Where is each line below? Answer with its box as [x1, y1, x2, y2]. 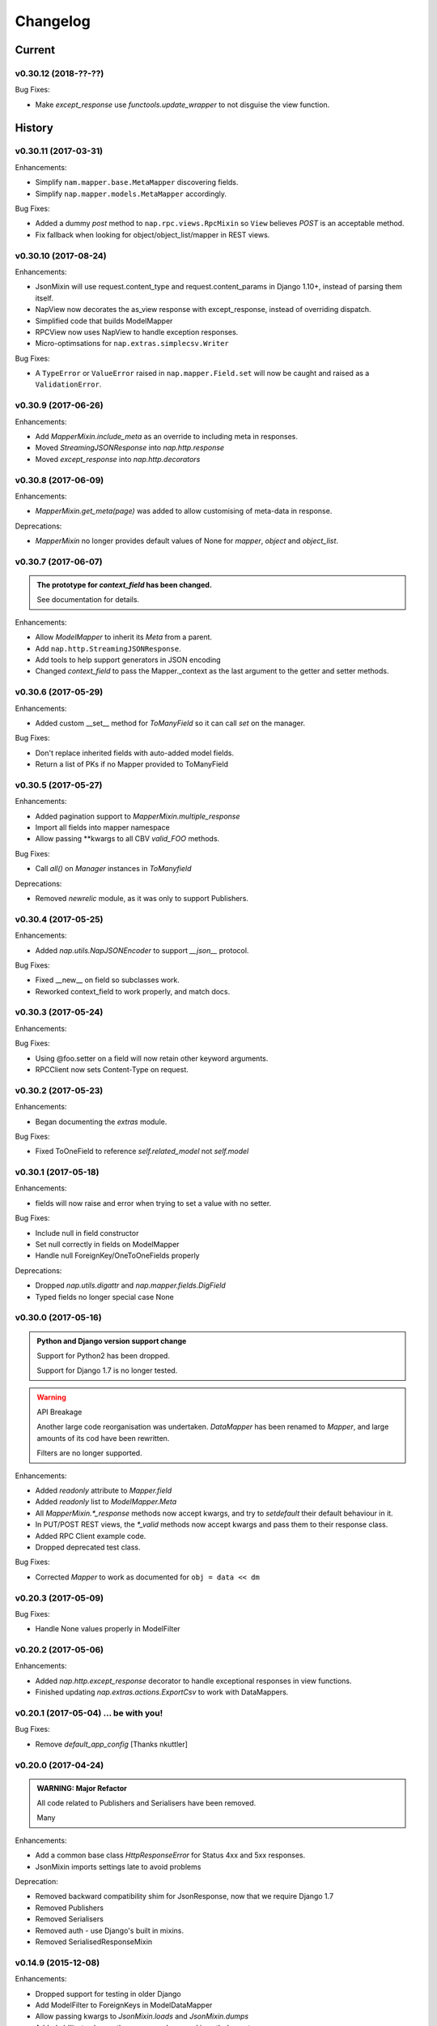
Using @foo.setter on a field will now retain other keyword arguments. [35, 1054, 269, 1063]
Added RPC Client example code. [35, 1531, 146, 1541]
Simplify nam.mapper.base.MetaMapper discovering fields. [35, 177, 239, 187]
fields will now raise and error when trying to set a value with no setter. [35, 1198, 272, 1207]
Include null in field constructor [35, 1228, 139, 1237]
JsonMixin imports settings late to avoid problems [35, 1861, 202, 1871]
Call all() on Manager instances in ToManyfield [35, 864, 192, 874]
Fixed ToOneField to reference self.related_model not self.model [35, 1147, 249, 1156]
